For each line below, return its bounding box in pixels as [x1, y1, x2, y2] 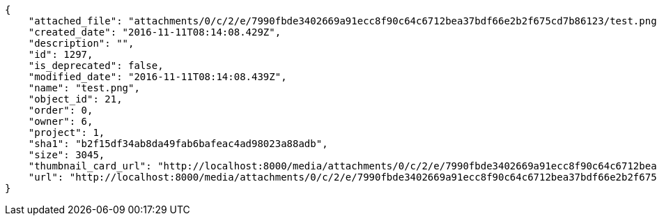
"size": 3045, [28, 149, 105, 160]
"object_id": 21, [28, 93, 123, 105]
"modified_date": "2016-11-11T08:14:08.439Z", [28, 71, 287, 82]
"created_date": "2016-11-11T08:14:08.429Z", [28, 26, 281, 38]
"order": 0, [28, 105, 93, 116]
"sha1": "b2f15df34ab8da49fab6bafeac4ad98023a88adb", [28, 138, 328, 149]
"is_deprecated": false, [28, 60, 164, 71]
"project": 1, [28, 127, 105, 138]
